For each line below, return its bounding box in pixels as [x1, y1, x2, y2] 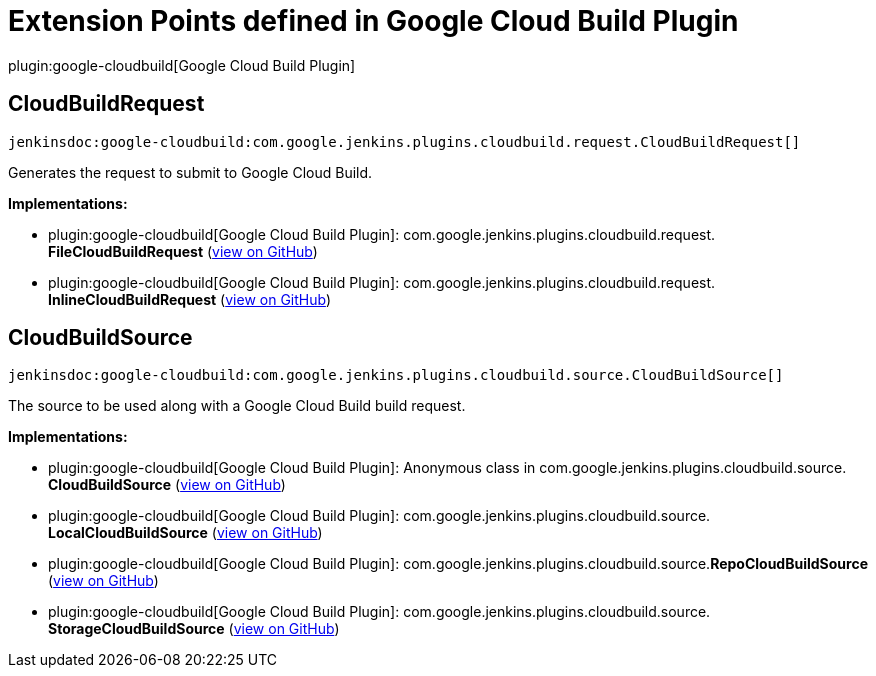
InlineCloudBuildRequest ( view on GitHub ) [48, 290, 332, 308]
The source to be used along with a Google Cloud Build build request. [8, 397, 466, 415]
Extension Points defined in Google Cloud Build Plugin [8, 4, 739, 38]
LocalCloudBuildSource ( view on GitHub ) [48, 524, 323, 542]
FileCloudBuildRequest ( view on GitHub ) [48, 242, 318, 260]
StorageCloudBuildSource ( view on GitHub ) [48, 620, 340, 638]
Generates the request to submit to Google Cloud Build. [8, 163, 373, 181]
